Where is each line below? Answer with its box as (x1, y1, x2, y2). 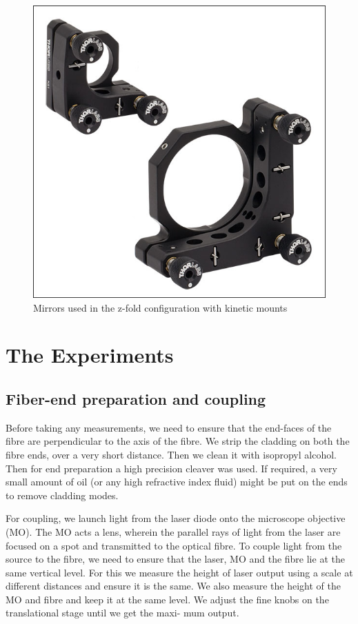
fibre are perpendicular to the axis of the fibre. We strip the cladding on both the (6, 434, 350, 448)
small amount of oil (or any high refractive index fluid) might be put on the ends (6, 474, 348, 489)
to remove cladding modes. (6, 487, 119, 502)
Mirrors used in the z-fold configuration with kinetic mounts (33, 300, 288, 314)
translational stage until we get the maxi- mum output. (6, 605, 239, 620)
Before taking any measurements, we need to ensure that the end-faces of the (6, 420, 332, 434)
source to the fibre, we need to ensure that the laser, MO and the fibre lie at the (6, 552, 345, 566)
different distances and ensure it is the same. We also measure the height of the (6, 578, 341, 593)
